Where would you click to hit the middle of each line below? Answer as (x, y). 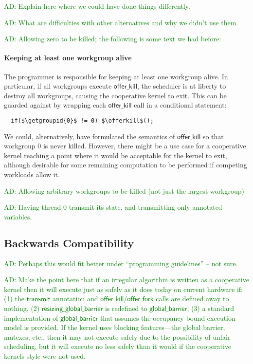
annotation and (75, 299)
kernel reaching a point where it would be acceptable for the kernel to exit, (116, 155)
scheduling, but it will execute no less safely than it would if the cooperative (118, 346)
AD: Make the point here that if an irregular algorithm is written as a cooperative (126, 280)
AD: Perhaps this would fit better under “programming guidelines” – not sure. (121, 263)
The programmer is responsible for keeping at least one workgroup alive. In (116, 76)
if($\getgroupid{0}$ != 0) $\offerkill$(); (82, 120)
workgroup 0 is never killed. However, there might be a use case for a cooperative (125, 146)
